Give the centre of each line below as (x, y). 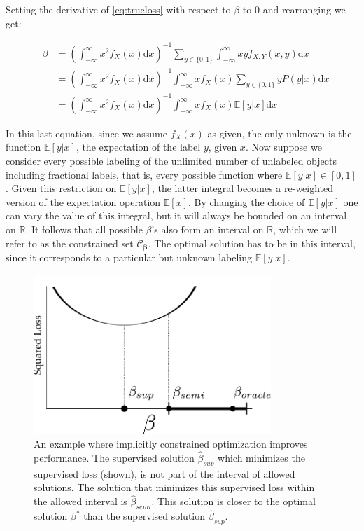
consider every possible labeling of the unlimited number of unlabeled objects (171, 160)
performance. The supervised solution (114, 458)
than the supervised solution (145, 516)
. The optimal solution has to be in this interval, (252, 243)
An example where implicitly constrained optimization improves (171, 444)
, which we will (305, 229)
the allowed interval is (80, 501)
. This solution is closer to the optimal (233, 501)
